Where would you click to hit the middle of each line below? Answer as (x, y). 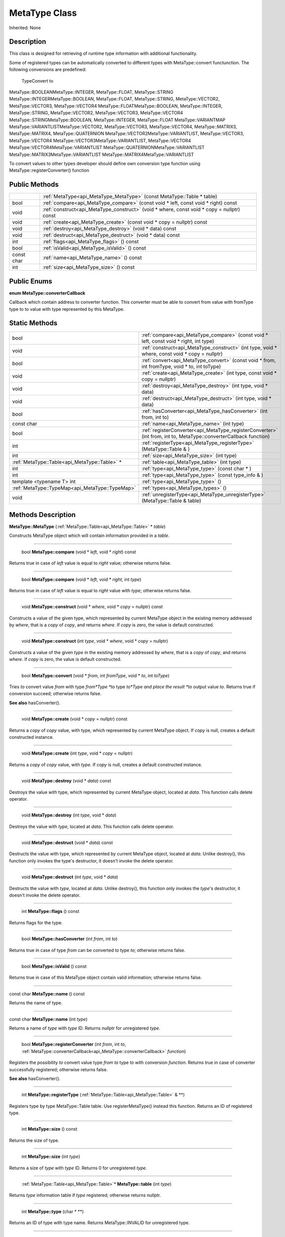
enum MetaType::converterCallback (47, 293)
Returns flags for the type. (36, 922)
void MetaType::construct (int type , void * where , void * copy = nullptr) (95, 641)
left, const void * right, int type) (178, 341)
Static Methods (33, 323)
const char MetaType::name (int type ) (48, 1019)
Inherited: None (25, 28)
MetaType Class (43, 13)
